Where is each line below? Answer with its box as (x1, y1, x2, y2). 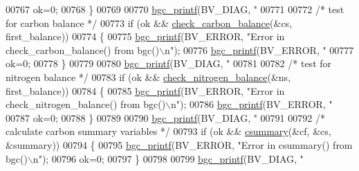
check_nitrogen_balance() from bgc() (6, 97, 166, 111)
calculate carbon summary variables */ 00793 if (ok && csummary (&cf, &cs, (6, 124, 331, 138)
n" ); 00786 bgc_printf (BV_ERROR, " (171, 97, 333, 111)
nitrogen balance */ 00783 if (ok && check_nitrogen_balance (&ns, (6, 69, 291, 84)
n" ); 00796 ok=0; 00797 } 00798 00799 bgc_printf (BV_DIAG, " (33, 151, 304, 165)
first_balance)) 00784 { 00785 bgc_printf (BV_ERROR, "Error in (6, 83, 285, 98)
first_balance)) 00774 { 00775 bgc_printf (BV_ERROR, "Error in (6, 29, 285, 44)
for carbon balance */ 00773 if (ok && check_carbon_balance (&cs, (6, 15, 293, 30)
